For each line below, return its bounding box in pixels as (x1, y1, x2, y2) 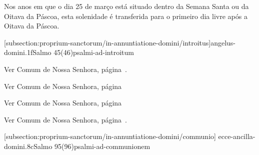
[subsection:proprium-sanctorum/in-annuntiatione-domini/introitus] (4, 37, 211, 47)
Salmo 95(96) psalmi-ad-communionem (33, 140, 150, 151)
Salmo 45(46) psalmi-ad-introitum (32, 47, 134, 57)
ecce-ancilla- (218, 131, 255, 141)
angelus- (210, 37, 236, 47)
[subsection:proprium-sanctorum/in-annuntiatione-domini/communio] (4, 131, 216, 141)
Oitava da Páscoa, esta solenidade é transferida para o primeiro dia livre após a (4, 10, 247, 21)
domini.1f (4, 47, 33, 57)
